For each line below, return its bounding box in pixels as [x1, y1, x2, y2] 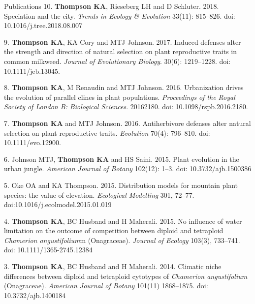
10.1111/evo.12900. [4, 137, 61, 148]
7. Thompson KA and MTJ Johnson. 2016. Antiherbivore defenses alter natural [4, 118, 251, 128]
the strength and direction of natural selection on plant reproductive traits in [4, 46, 237, 57]
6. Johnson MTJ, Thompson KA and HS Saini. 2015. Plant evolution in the [4, 153, 239, 164]
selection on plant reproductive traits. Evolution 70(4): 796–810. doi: [4, 127, 210, 138]
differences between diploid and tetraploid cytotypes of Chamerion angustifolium [4, 271, 248, 281]
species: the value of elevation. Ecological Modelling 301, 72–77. [4, 189, 194, 200]
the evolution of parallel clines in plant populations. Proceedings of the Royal [4, 91, 235, 102]
